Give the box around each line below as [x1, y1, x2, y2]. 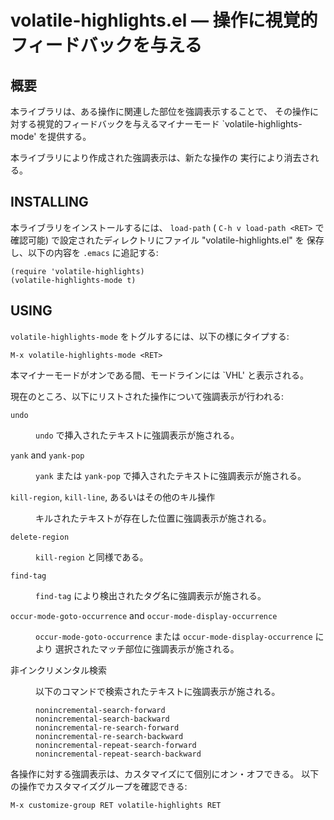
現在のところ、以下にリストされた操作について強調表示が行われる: [10, 390, 284, 402]
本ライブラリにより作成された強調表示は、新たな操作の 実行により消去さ [10, 152, 311, 163]
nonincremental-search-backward [35, 714, 170, 724]
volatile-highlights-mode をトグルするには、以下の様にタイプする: [10, 330, 290, 342]
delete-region [10, 532, 70, 542]
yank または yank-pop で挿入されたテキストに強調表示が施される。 [35, 469, 307, 481]
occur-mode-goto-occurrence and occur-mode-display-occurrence [10, 609, 278, 621]
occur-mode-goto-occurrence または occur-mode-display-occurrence [35, 630, 313, 642]
